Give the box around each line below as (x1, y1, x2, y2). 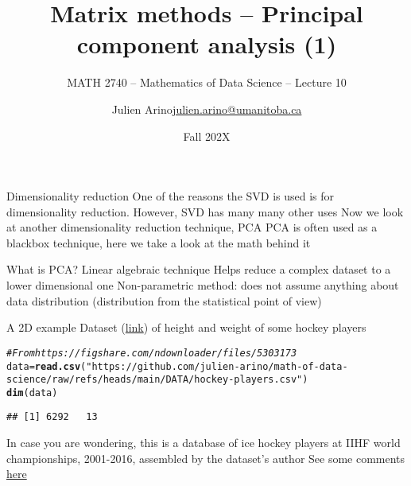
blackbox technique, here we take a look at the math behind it (6, 234, 311, 251)
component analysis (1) (76, 28, 337, 60)
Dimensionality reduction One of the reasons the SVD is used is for (6, 188, 335, 204)
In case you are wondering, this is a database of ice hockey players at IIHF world (6, 434, 401, 451)
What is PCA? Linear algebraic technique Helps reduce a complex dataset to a (6, 261, 391, 278)
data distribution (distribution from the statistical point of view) (6, 292, 322, 309)
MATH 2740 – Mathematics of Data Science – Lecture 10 (67, 74, 347, 91)
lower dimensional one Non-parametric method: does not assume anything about (6, 277, 399, 294)
